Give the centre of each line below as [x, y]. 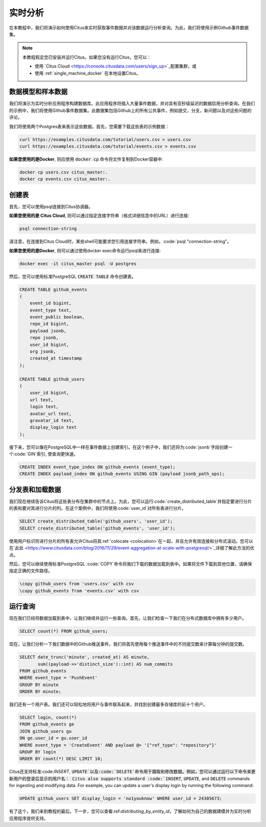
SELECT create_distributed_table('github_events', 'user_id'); [98, 528]
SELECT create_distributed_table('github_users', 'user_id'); [96, 521]
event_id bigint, [51, 303]
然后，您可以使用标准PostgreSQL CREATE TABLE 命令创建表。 [73, 276]
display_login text [53, 427]
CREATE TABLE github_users [52, 379]
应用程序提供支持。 [29, 818]
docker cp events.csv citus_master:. [65, 179]
